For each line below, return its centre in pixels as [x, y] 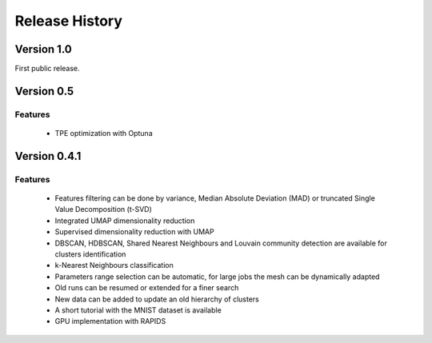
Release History [69, 21]
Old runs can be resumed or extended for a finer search [147, 288]
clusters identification [90, 254]
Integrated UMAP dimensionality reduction [125, 221]
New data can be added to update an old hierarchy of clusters [157, 299]
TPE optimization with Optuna [104, 134]
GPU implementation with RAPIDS [110, 321]
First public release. [47, 69]
